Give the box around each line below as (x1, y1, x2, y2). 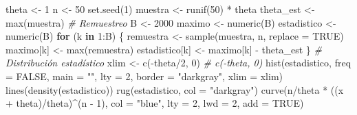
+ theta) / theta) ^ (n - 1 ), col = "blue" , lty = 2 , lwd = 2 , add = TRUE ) (6, 96, 304, 110)
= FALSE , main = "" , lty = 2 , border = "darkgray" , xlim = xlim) (6, 68, 283, 83)
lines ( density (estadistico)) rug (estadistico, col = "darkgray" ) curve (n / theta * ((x (6, 82, 344, 97)
